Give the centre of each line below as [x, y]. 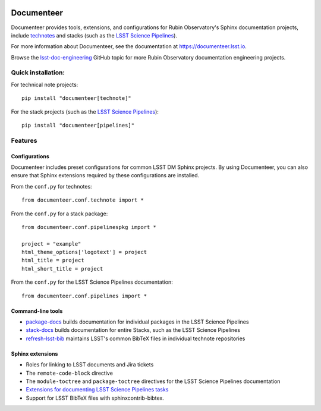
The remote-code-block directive [69, 373]
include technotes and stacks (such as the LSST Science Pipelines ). [94, 35]
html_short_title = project [62, 269]
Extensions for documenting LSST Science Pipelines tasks [97, 390]
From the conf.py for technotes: [51, 186]
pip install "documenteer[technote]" [77, 98]
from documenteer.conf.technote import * [83, 200]
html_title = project [53, 261]
